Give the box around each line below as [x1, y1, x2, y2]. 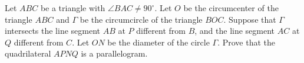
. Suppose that [223, 13, 276, 25]
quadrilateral [5, 47, 51, 60]
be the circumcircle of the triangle [80, 13, 203, 25]
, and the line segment [194, 24, 275, 37]
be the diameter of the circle [107, 36, 210, 48]
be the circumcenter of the [183, 2, 279, 13]
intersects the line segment [5, 24, 101, 37]
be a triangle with [40, 2, 105, 13]
